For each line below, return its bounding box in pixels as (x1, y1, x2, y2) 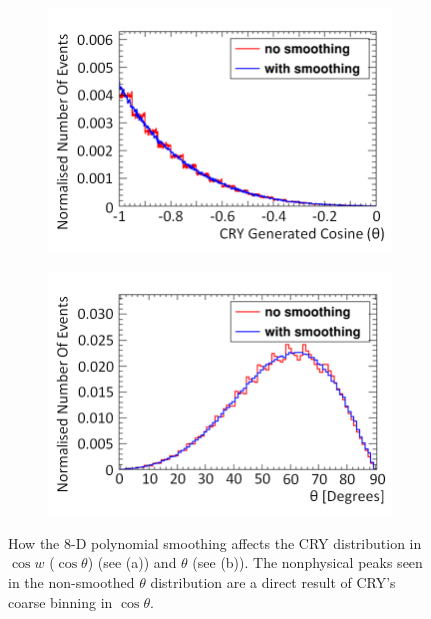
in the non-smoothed (8, 571, 135, 592)
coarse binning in (8, 591, 113, 612)
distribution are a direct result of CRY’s (150, 571, 396, 592)
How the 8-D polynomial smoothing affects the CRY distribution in (8, 532, 422, 553)
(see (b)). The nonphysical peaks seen (192, 552, 423, 573)
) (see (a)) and (87, 552, 177, 573)
